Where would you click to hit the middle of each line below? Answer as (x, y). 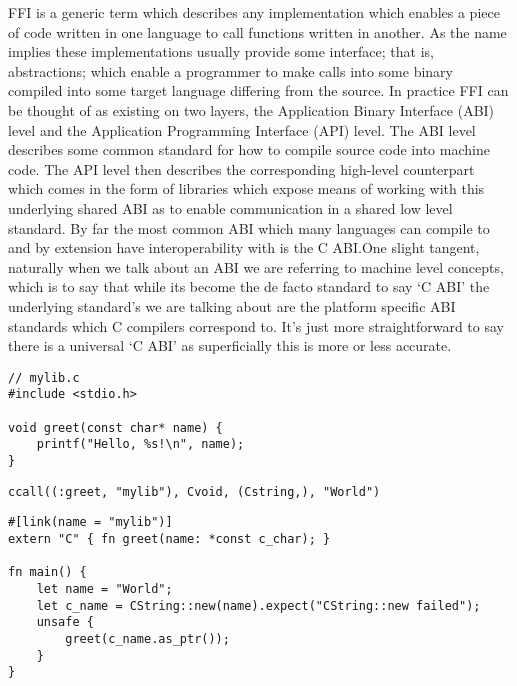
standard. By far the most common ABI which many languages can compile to (249, 227)
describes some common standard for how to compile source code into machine (249, 149)
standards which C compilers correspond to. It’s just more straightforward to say (256, 325)
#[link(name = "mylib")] (90, 522)
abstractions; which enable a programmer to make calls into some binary (230, 70)
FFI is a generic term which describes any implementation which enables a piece (254, 12)
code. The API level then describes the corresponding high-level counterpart (241, 168)
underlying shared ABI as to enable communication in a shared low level (230, 207)
